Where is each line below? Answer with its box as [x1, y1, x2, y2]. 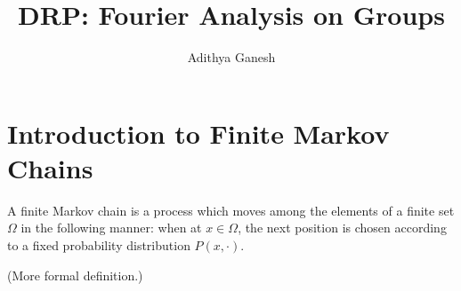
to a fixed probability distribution [7, 236, 190, 255]
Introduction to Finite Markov [7, 114, 390, 151]
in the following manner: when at [20, 218, 202, 237]
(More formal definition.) [7, 265, 143, 284]
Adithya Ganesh [187, 48, 276, 67]
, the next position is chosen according [238, 218, 447, 237]
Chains [7, 149, 93, 185]
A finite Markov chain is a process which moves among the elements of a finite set [7, 201, 455, 219]
